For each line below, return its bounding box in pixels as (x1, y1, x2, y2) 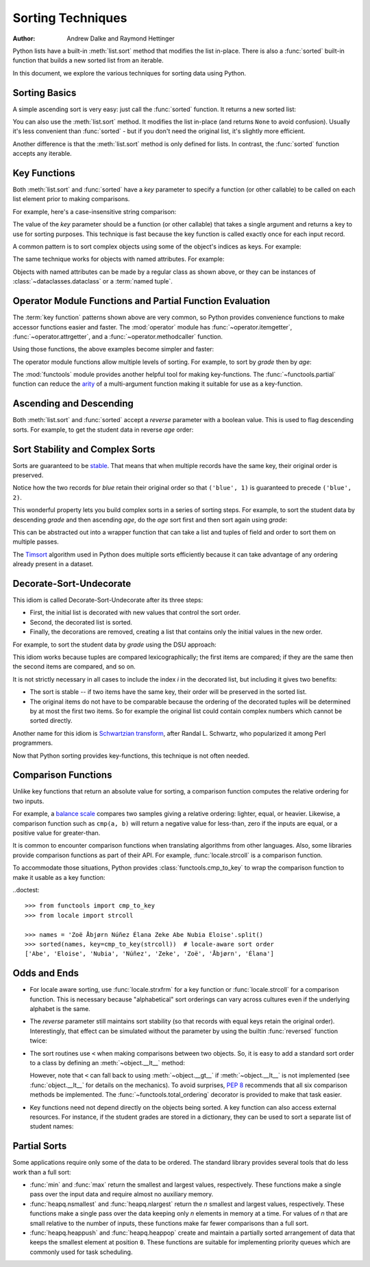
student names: (29, 1122, 74, 1130)
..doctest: (12, 885, 40, 894)
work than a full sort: (12, 1167, 71, 1176)
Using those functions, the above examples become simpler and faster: (12, 345, 214, 353)
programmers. (12, 739, 53, 747)
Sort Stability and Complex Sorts (12, 443, 156, 455)
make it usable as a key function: (12, 873, 106, 881)
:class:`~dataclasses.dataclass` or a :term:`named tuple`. (12, 277, 173, 286)
